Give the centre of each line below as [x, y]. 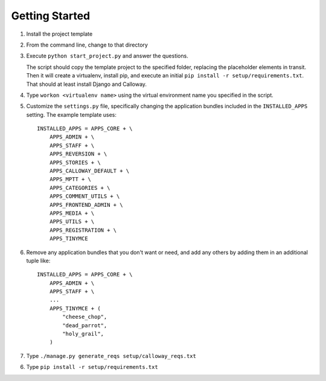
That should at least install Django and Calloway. [87, 84]
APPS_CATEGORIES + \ [80, 188]
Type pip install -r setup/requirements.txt [92, 367]
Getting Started [51, 16]
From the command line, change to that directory [87, 45]
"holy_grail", [83, 334]
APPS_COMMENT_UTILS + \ [85, 196]
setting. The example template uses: [72, 114]
